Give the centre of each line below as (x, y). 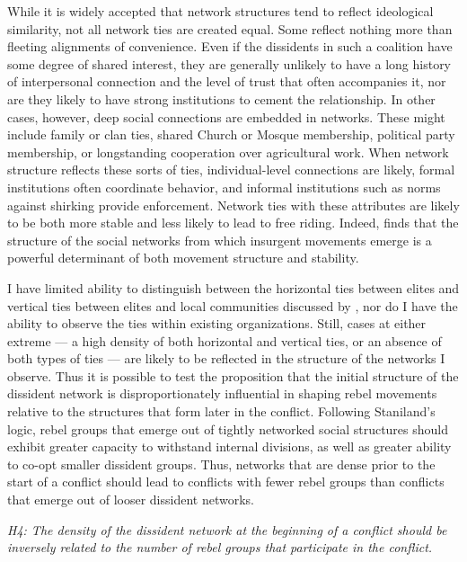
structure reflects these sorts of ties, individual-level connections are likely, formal (231, 169)
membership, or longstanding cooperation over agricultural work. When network (228, 152)
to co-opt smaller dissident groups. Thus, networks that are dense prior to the (221, 464)
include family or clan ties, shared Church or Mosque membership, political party (231, 134)
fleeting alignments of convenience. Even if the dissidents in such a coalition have (230, 46)
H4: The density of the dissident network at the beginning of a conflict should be (227, 529)
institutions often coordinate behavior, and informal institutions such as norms (224, 187)
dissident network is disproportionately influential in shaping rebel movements (222, 393)
